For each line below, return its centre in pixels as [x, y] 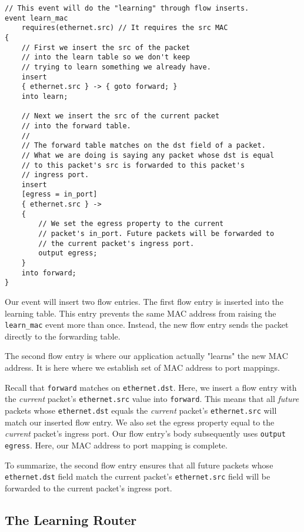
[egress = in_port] [59, 194]
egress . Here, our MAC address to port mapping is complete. [116, 445]
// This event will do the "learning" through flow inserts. [127, 8]
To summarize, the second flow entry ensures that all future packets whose [139, 465]
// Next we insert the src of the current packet [121, 116]
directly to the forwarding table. [63, 336]
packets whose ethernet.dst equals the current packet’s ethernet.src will [141, 410]
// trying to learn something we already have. [116, 67]
